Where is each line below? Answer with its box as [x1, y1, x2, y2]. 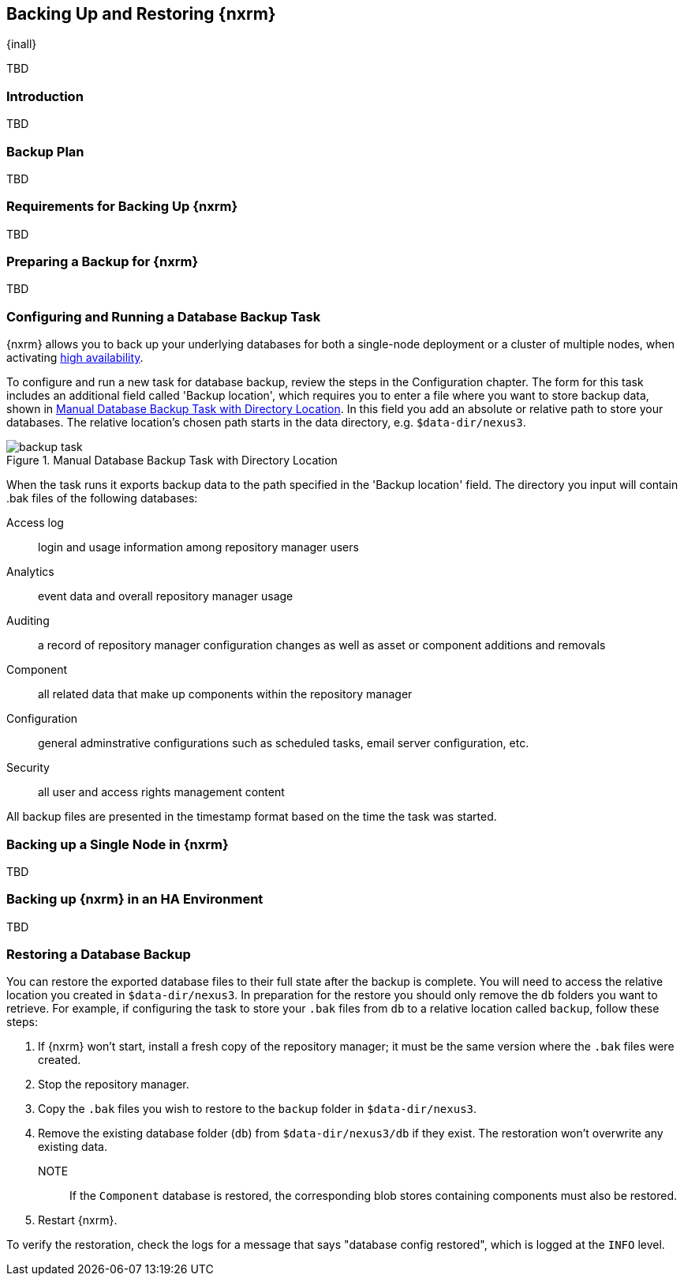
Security [6, 761, 50, 775]
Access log [6, 516, 64, 530]
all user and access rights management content [38, 785, 285, 799]
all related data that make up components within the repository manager [38, 687, 413, 701]
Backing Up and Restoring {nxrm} [6, 4, 276, 24]
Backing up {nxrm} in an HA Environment [6, 891, 264, 908]
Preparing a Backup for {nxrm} [6, 254, 199, 270]
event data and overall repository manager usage [38, 589, 293, 603]
